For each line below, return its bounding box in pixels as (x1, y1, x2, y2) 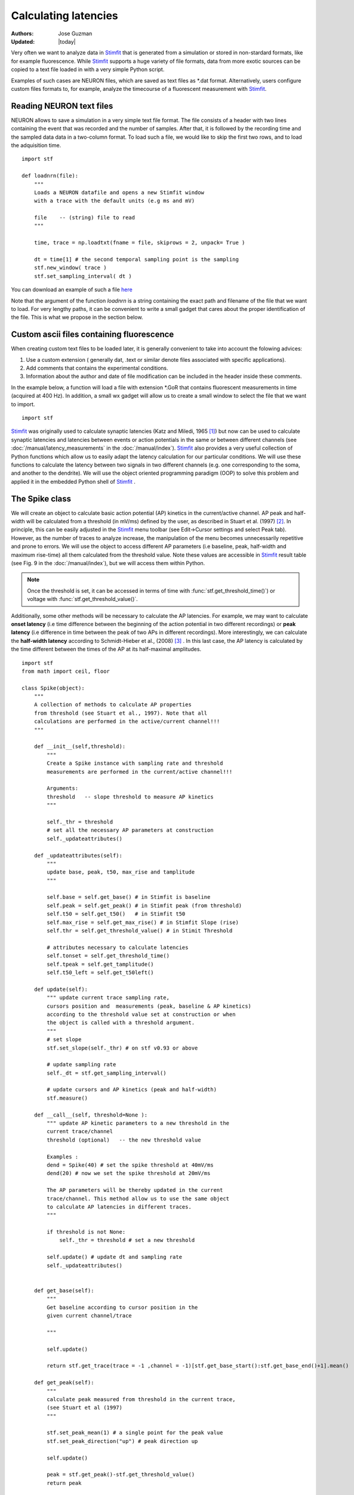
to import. (11, 401, 35, 408)
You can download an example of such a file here (11, 286, 133, 293)
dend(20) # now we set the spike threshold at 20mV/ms (47, 1170, 211, 1177)
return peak (47, 1479, 82, 1486)
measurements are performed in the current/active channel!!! (47, 768, 233, 775)
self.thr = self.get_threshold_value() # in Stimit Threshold (47, 927, 233, 934)
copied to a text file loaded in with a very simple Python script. (11, 66, 165, 73)
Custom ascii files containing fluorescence (11, 329, 174, 340)
